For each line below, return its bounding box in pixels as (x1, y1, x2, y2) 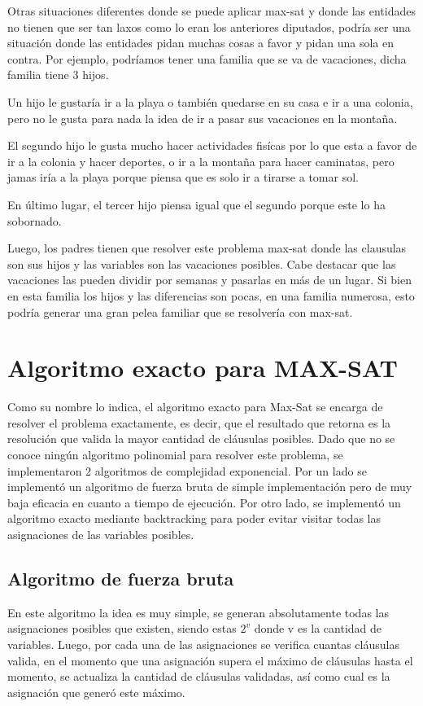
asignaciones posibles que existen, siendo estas (7, 620, 237, 637)
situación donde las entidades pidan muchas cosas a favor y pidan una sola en (7, 34, 395, 51)
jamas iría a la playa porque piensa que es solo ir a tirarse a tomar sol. (7, 169, 359, 186)
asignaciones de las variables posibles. (7, 525, 194, 542)
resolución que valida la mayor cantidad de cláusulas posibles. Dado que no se (7, 430, 395, 447)
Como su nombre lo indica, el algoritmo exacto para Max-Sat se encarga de (7, 398, 383, 415)
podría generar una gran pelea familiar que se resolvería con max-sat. (7, 303, 353, 320)
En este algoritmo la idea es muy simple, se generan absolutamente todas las (7, 603, 389, 620)
